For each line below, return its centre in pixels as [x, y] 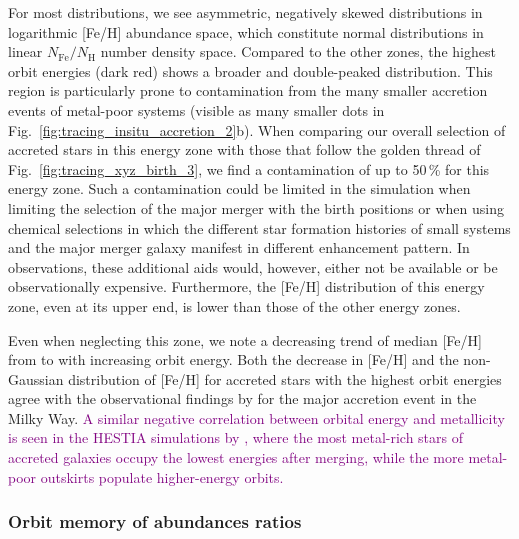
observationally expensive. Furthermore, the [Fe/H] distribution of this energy [246, 286]
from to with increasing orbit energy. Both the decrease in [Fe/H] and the [233, 359]
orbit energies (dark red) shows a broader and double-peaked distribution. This [250, 70]
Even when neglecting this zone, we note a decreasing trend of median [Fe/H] [245, 339]
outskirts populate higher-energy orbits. [162, 476]
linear [25, 51]
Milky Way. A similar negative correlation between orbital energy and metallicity [256, 417]
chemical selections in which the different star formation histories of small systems [259, 227]
